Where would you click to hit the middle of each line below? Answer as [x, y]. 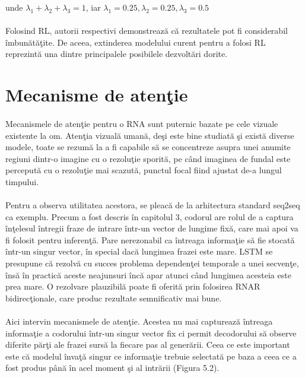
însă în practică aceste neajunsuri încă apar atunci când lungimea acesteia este [148, 274]
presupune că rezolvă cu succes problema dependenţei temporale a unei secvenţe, [152, 263]
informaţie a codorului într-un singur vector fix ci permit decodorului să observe [151, 333]
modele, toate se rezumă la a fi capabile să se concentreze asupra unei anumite [148, 147]
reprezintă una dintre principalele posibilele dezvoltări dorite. [117, 54]
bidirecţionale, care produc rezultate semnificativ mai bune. [114, 298]
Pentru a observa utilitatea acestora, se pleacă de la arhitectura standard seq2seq [153, 205]
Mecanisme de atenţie [97, 95]
